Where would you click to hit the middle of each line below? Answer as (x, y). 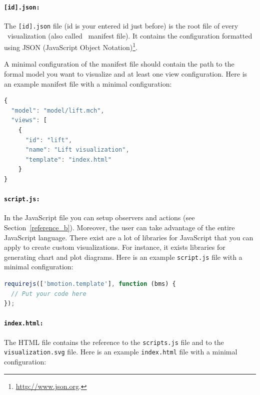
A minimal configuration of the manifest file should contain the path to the (119, 64)
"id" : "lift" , (49, 140)
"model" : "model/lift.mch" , (58, 110)
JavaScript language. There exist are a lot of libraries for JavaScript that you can (129, 237)
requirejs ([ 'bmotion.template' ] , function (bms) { (90, 284)
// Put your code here (49, 294)
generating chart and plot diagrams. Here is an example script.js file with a (123, 257)
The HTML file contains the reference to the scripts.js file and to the (114, 342)
